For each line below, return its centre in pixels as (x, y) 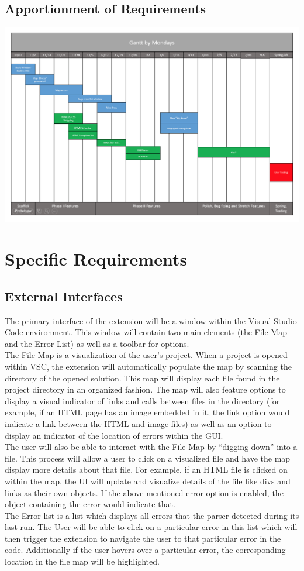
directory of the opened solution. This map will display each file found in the (142, 378)
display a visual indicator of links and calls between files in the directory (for (142, 400)
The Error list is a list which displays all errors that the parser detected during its (152, 515)
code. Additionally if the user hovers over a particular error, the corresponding (145, 550)
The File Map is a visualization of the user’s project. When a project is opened (146, 355)
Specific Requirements (96, 259)
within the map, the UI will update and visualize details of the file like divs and (148, 481)
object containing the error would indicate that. (90, 504)
